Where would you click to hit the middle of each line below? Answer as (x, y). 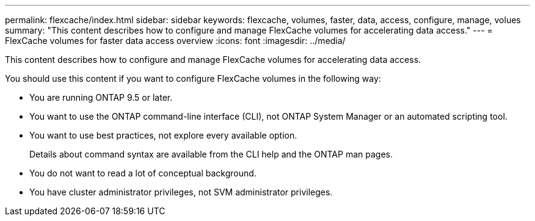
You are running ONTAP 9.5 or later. (101, 97)
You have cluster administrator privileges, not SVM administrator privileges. (181, 192)
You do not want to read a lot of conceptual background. (143, 173)
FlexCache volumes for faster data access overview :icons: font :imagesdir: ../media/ (175, 41)
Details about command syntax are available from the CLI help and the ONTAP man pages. (211, 154)
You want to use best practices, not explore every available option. (163, 135)
